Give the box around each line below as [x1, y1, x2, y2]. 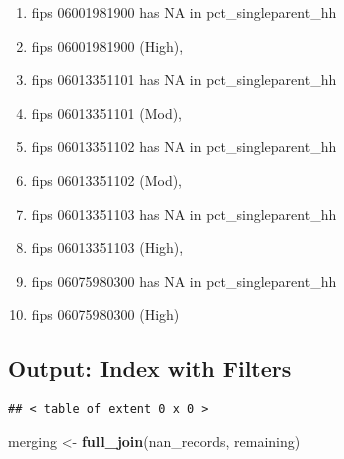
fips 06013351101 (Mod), [31, 102, 183, 123]
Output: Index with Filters [8, 353, 292, 384]
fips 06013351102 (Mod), [31, 169, 183, 190]
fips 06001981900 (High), [31, 35, 184, 56]
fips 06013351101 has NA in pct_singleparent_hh [31, 69, 337, 90]
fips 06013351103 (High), [31, 237, 184, 258]
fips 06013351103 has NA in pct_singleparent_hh [31, 203, 337, 224]
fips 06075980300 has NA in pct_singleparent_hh [31, 270, 337, 291]
